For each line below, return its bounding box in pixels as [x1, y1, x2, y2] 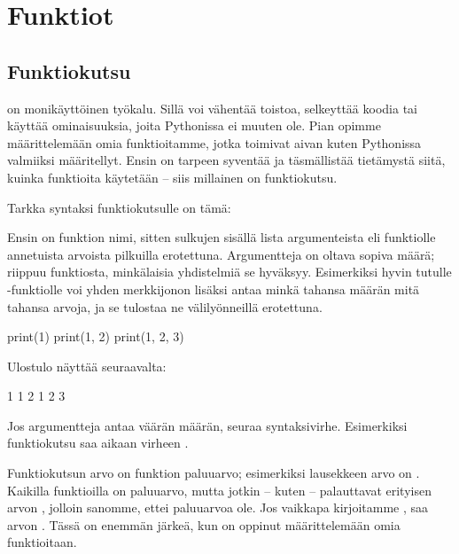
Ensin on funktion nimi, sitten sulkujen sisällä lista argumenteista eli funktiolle [7, 228, 436, 246]
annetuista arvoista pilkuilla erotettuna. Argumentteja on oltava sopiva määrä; [7, 245, 435, 263]
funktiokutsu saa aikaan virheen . [7, 433, 189, 452]
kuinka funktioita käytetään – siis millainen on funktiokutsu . [7, 168, 338, 186]
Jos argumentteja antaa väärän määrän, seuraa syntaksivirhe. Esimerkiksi [7, 416, 408, 434]
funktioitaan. [7, 533, 77, 551]
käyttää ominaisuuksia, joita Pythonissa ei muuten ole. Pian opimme [7, 116, 381, 135]
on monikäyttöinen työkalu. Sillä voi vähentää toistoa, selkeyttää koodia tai [7, 98, 417, 117]
